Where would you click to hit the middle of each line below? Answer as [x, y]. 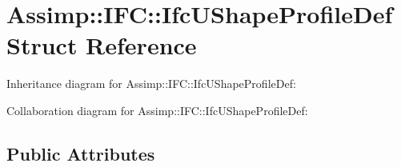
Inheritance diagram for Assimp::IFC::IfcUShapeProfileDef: [151, 83]
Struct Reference [102, 45]
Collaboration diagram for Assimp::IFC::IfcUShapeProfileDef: [157, 110]
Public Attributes [81, 153]
